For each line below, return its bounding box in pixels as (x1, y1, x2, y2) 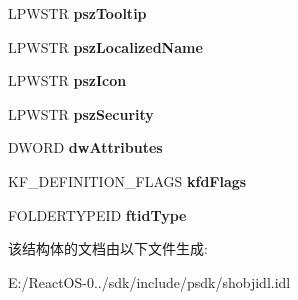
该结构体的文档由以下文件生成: (8, 238, 208, 259)
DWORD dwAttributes (8, 137, 163, 158)
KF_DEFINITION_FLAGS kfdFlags (8, 170, 247, 191)
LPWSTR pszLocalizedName (8, 36, 203, 57)
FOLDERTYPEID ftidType (8, 204, 187, 225)
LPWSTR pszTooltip (8, 3, 147, 23)
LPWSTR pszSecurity (8, 103, 154, 124)
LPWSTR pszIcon (8, 70, 127, 91)
